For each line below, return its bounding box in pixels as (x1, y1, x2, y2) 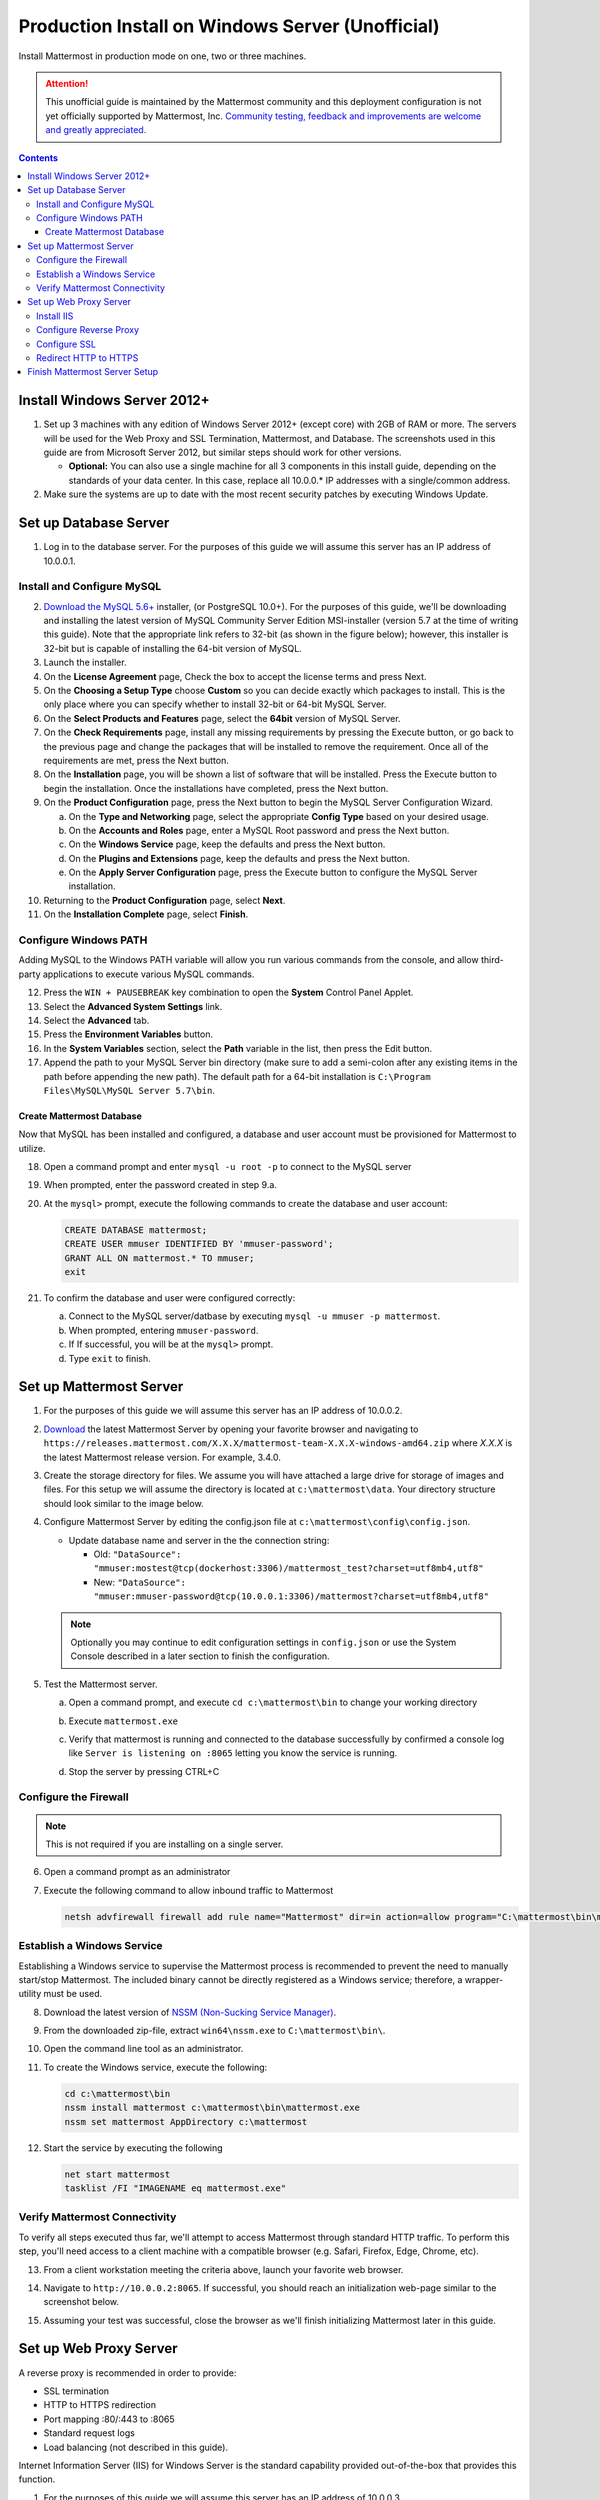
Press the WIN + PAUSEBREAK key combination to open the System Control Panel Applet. (43, 986, 414, 999)
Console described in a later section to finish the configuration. (70, 1650, 330, 1662)
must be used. (43, 1988, 103, 2000)
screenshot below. (43, 2296, 120, 2308)
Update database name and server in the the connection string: (68, 1534, 330, 1546)
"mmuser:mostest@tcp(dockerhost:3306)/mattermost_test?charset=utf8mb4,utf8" (93, 1563, 484, 1574)
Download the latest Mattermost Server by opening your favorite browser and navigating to (43, 1423, 419, 1435)
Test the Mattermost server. (43, 1678, 158, 1690)
